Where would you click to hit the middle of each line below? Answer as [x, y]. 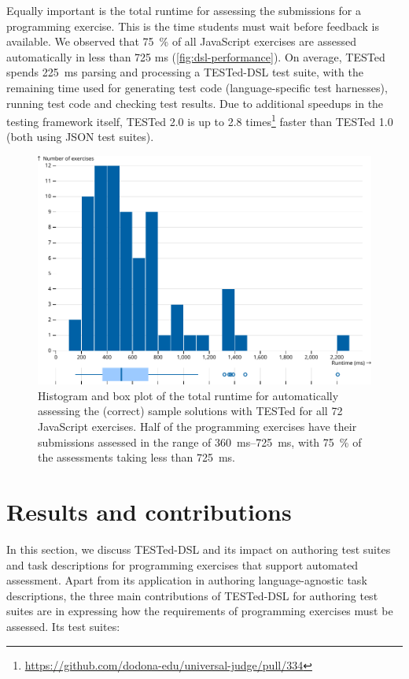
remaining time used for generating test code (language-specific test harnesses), [197, 87]
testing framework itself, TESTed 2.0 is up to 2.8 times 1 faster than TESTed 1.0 [200, 120]
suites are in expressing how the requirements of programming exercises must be [200, 611]
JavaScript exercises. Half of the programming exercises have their [197, 427]
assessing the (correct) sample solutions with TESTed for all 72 [190, 411]
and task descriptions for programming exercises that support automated [182, 564]
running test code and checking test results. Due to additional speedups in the [195, 103]
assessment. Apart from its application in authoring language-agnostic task [187, 580]
